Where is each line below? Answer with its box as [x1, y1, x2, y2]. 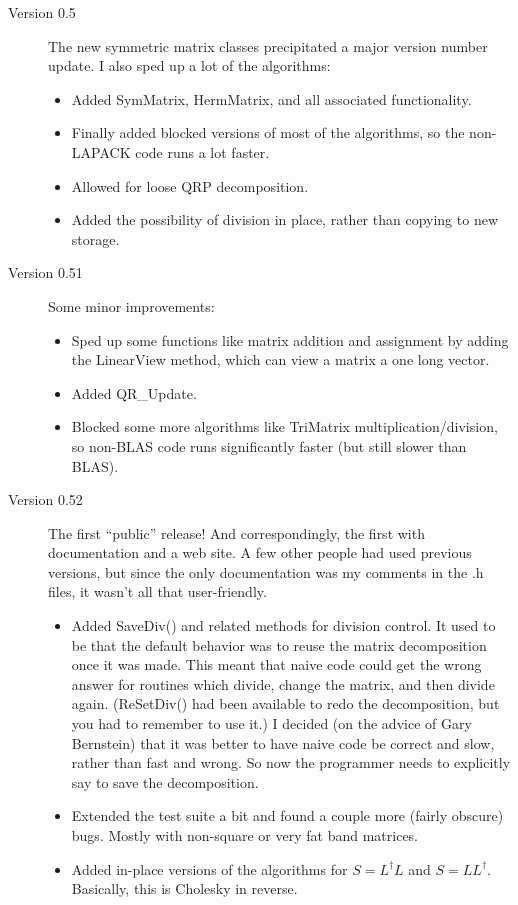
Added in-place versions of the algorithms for [71, 858, 348, 879]
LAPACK [71, 141, 131, 162]
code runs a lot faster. [135, 141, 270, 162]
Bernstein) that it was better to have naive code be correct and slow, [71, 732, 495, 753]
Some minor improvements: [48, 295, 215, 316]
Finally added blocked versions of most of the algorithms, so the [71, 122, 465, 143]
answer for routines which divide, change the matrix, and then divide [71, 673, 495, 694]
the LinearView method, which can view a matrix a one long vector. [71, 349, 490, 370]
